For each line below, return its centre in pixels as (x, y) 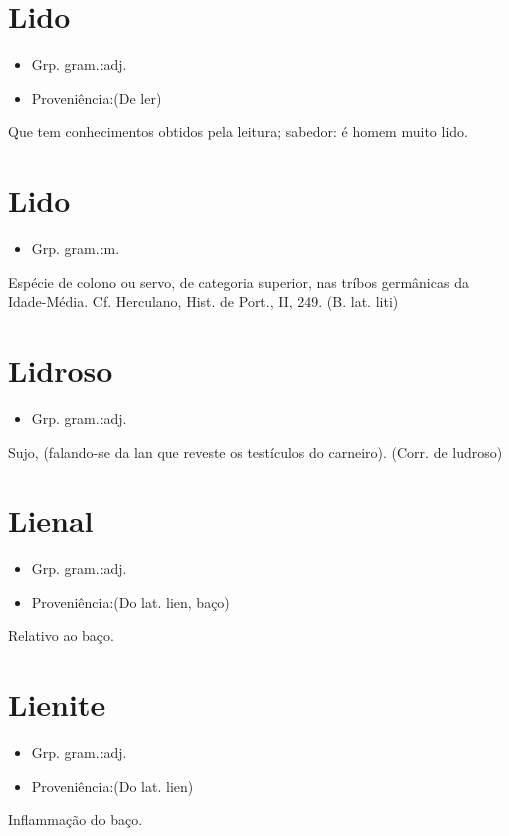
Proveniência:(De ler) (96, 97)
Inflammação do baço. (75, 819)
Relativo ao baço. (61, 635)
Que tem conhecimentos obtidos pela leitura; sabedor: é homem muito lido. (238, 131)
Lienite (57, 704)
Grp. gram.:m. (75, 248)
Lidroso (60, 370)
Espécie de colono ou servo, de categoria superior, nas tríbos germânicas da (238, 281)
